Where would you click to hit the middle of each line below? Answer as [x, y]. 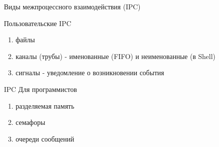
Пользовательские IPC [38, 23]
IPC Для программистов [41, 89]
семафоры [30, 122]
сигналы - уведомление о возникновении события [90, 73]
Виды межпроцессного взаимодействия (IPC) [72, 6]
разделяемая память [45, 105]
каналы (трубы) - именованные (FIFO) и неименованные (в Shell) [115, 56]
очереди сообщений [45, 138]
